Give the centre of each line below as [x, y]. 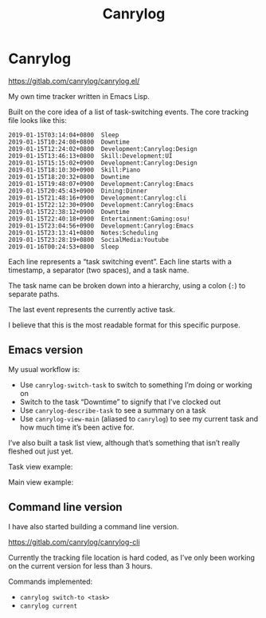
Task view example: [41, 466]
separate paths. [34, 294]
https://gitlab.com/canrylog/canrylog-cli [74, 542]
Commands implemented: [51, 581]
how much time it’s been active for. [77, 427]
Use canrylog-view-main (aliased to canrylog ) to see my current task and [139, 418]
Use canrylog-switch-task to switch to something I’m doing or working [136, 385]
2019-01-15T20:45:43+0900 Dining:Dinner [78, 191]
